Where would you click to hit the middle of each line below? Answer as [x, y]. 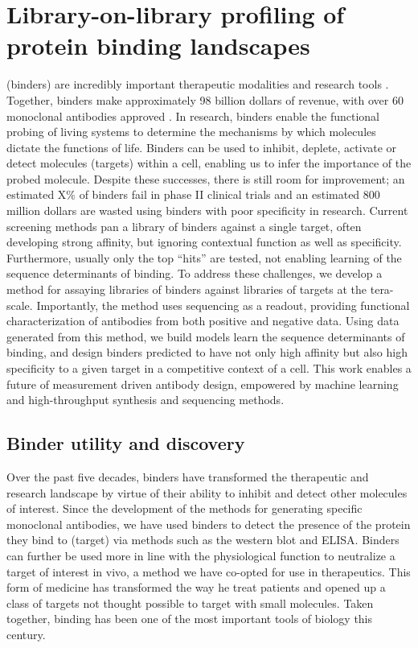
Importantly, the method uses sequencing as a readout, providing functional [223, 305]
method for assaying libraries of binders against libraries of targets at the [187, 289]
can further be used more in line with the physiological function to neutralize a [201, 555]
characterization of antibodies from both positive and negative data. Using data [203, 321]
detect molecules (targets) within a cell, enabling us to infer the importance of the [209, 163]
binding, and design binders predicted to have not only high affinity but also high [207, 352]
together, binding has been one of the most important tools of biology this [190, 619]
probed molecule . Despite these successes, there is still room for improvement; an [206, 178]
